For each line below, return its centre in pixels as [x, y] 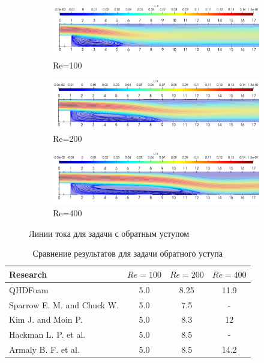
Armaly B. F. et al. [44, 349]
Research [28, 274]
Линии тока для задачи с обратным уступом [109, 233]
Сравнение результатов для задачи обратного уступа [127, 253]
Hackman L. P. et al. [47, 334]
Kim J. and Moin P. [46, 319]
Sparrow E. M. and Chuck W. [64, 304]
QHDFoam [29, 289]
